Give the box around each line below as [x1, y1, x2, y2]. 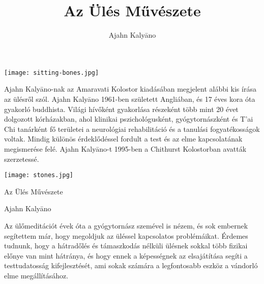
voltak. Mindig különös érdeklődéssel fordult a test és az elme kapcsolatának [4, 133, 243, 144]
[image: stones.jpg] [4, 172, 74, 179]
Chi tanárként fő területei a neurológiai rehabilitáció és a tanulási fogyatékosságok [4, 123, 260, 134]
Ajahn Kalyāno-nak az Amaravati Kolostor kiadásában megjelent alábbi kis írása [4, 83, 256, 94]
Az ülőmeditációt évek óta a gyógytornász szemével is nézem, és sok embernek [4, 220, 248, 231]
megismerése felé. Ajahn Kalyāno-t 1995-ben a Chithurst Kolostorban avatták [4, 143, 247, 154]
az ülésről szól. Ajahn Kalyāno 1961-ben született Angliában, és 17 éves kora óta [4, 93, 255, 104]
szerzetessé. [4, 153, 39, 164]
